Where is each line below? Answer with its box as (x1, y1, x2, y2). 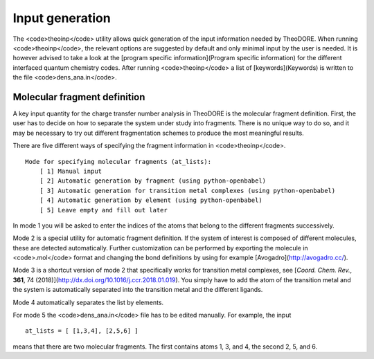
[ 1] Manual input (39, 167, 103, 175)
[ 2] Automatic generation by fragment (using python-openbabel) (39, 177, 267, 185)
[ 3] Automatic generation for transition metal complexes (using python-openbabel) (39, 187, 336, 194)
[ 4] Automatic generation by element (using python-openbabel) (39, 196, 262, 204)
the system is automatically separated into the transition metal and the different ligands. (12, 286, 263, 294)
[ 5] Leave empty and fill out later (39, 206, 168, 214)
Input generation (12, 10, 111, 26)
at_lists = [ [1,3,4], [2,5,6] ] (25, 327, 139, 335)
